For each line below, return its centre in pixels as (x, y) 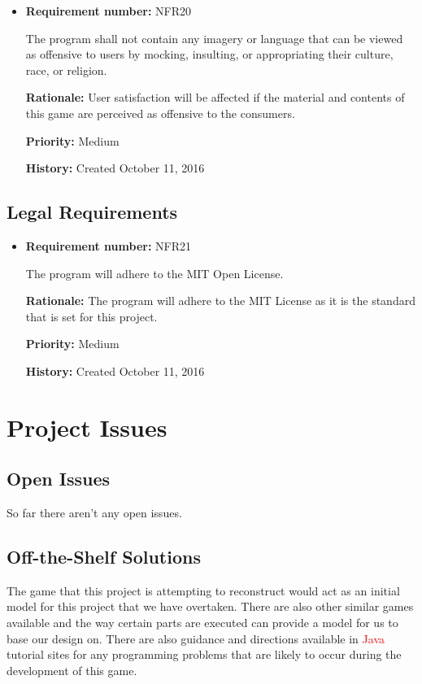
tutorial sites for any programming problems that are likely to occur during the (204, 654)
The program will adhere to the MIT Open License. (154, 273)
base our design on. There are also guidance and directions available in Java (196, 638)
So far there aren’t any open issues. (94, 513)
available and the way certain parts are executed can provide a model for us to (202, 623)
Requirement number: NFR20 (108, 11)
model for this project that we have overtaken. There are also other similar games (210, 606)
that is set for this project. (91, 316)
